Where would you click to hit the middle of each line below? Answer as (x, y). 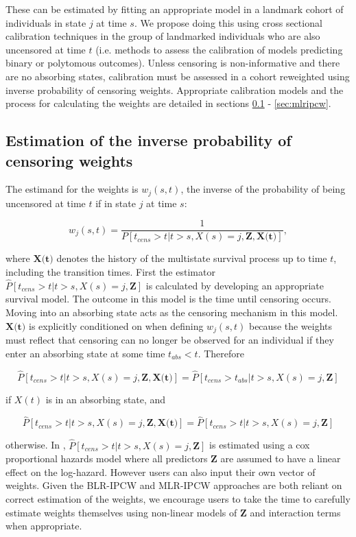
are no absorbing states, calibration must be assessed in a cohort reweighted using (178, 76)
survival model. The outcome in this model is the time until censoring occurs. (168, 299)
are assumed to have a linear (281, 458)
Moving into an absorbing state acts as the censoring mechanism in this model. (172, 312)
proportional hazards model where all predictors (107, 458)
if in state (116, 203)
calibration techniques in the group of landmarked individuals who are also (163, 36)
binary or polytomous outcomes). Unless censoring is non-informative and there (173, 63)
